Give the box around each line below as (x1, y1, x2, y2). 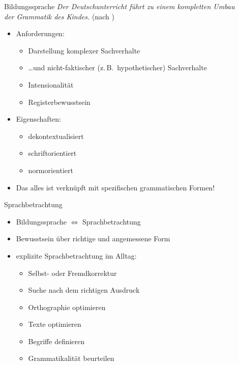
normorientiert (28, 164, 74, 175)
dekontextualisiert (28, 130, 84, 141)
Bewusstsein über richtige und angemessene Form (16, 233, 170, 244)
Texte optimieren (28, 319, 81, 329)
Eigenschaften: (16, 114, 61, 124)
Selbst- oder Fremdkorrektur (28, 267, 117, 278)
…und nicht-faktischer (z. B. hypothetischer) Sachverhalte (28, 62, 207, 73)
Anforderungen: (16, 28, 65, 39)
